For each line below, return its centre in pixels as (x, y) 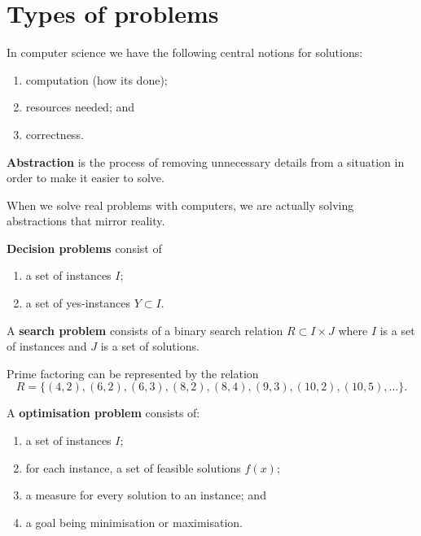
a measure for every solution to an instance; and (146, 495)
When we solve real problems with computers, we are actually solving (180, 205)
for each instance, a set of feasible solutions (133, 467)
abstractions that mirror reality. (86, 221)
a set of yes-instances (78, 303)
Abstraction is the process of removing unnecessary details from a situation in (206, 161)
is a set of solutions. (150, 346)
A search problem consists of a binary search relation (145, 330)
